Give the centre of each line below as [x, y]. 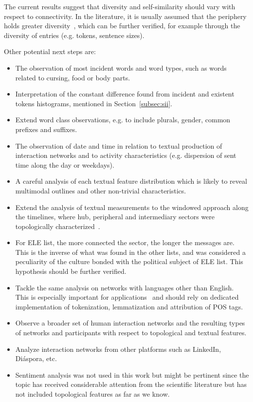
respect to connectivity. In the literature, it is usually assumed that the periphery [125, 16]
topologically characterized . [58, 226]
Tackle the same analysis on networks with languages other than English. [125, 287]
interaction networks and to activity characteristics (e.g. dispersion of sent [126, 155]
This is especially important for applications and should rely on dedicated [127, 297]
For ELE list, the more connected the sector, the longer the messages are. [125, 242]
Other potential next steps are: [50, 51]
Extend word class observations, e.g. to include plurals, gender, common [123, 120]
